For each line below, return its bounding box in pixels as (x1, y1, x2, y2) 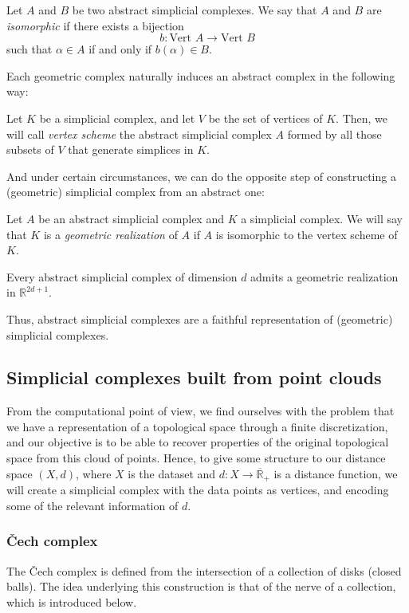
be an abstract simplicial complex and (38, 210, 224, 226)
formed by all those (287, 125, 382, 142)
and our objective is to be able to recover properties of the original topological (6, 434, 389, 450)
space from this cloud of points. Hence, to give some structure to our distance (6, 450, 386, 466)
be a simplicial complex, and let (39, 109, 195, 126)
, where (75, 465, 112, 481)
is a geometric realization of (43, 226, 178, 242)
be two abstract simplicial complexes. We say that (72, 2, 317, 18)
